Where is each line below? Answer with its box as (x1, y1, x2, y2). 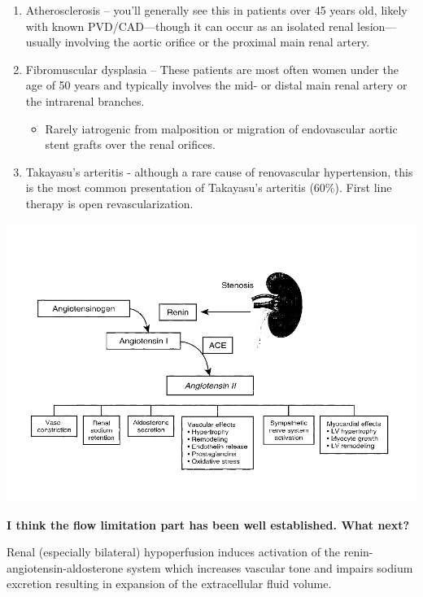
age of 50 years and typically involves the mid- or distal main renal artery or (25, 76, 408, 94)
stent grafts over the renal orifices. (45, 136, 216, 153)
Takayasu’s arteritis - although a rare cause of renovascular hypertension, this (25, 163, 413, 180)
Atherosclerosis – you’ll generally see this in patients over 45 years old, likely (25, 2, 408, 18)
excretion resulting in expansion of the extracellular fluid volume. (7, 575, 332, 592)
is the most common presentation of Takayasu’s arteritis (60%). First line (25, 179, 392, 196)
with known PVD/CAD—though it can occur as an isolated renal (25, 17, 354, 34)
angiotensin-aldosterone (7, 559, 124, 576)
